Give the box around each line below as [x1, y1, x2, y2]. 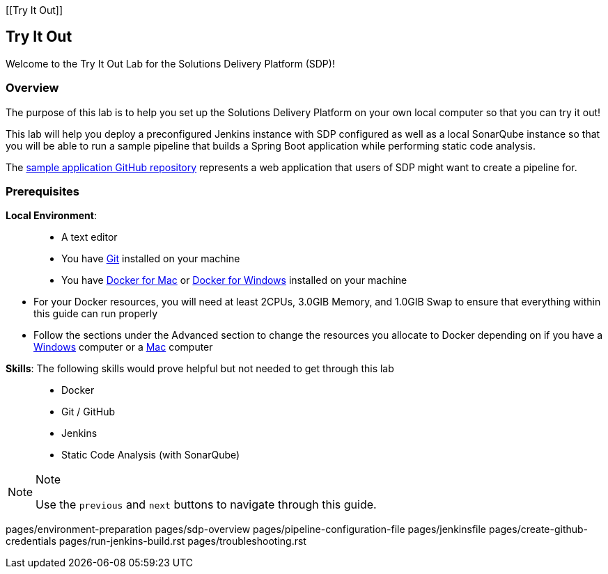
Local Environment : [6, 209, 97, 222]
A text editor [61, 231, 118, 244]
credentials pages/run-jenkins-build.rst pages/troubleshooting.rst [6, 535, 306, 548]
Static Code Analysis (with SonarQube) [61, 449, 240, 461]
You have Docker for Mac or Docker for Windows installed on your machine [61, 274, 407, 287]
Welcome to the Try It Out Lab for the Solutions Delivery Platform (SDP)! [6, 57, 335, 70]
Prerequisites [6, 184, 79, 198]
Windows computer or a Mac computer [33, 341, 213, 353]
